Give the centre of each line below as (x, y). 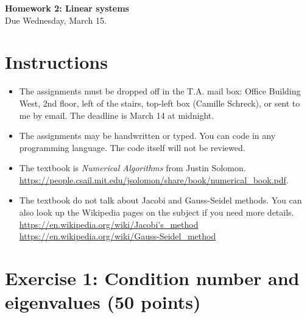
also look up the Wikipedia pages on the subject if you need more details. (157, 212)
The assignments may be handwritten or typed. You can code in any (147, 136)
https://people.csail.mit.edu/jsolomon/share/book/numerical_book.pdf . (154, 179)
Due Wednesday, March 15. (56, 20)
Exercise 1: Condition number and (152, 278)
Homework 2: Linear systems (67, 8)
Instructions (56, 62)
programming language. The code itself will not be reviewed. (132, 147)
